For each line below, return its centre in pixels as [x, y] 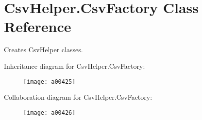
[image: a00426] [50, 112]
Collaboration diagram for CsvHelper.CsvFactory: [78, 97]
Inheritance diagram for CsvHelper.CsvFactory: [75, 66]
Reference [38, 26]
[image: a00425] [50, 82]
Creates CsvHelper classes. [43, 50]
